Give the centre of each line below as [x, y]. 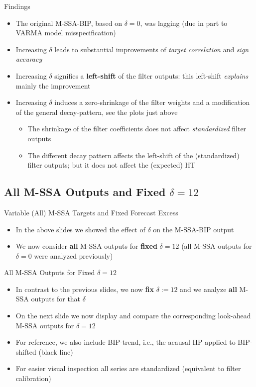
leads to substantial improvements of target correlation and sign [152, 49]
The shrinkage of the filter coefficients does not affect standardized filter [137, 129]
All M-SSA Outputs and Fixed [85, 192]
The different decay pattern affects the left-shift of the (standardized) [133, 155]
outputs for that [56, 299]
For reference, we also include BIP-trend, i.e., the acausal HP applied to [126, 342]
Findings [17, 6]
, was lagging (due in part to [184, 23]
